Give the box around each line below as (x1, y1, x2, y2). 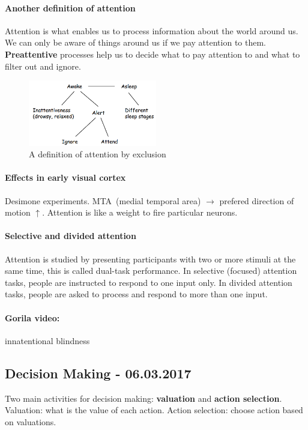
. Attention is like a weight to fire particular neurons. (42, 206, 238, 219)
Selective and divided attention (5, 229, 136, 242)
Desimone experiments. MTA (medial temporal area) (5, 194, 201, 207)
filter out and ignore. (5, 59, 81, 72)
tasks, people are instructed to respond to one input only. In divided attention (5, 276, 292, 288)
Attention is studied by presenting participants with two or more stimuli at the (5, 252, 296, 265)
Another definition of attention (5, 1, 136, 14)
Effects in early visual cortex (5, 171, 126, 184)
